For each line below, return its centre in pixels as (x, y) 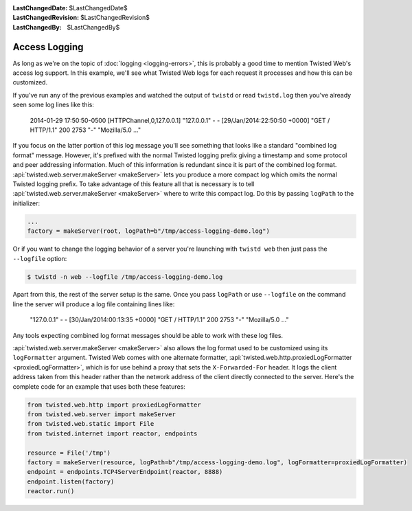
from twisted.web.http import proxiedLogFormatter (114, 405)
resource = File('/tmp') (69, 453)
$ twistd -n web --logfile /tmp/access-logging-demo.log (125, 277)
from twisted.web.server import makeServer (102, 414)
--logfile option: (40, 258)
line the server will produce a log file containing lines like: (94, 304)
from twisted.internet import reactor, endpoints (112, 433)
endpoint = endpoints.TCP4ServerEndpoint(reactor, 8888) (125, 472)
